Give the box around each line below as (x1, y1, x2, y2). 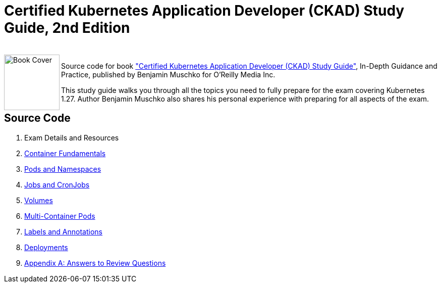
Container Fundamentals (24, 149, 106, 158)
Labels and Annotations (24, 227, 103, 236)
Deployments (24, 243, 68, 252)
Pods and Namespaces (24, 164, 101, 173)
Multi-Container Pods (24, 211, 95, 220)
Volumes (24, 196, 53, 205)
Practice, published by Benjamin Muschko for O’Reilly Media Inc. (61, 70, 275, 79)
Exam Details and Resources (24, 133, 119, 142)
